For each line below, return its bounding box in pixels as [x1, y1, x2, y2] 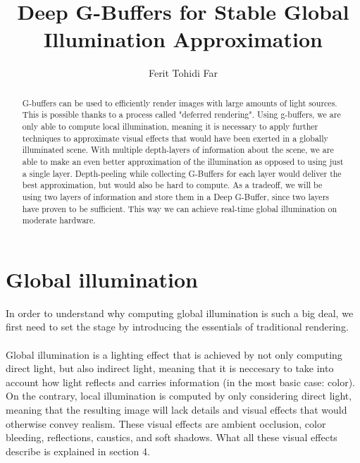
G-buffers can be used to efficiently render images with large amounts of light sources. [22, 97, 337, 109]
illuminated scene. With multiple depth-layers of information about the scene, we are [22, 144, 334, 156]
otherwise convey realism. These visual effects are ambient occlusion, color [6, 416, 326, 431]
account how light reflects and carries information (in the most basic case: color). [6, 374, 355, 389]
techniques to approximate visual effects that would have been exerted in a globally [22, 132, 328, 144]
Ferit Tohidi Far [148, 66, 218, 80]
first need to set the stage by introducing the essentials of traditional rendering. [6, 319, 349, 334]
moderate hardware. [22, 214, 96, 226]
